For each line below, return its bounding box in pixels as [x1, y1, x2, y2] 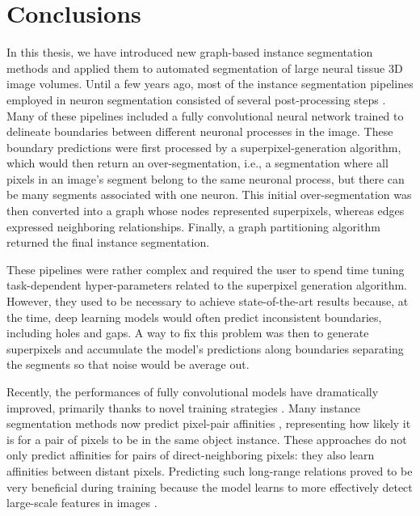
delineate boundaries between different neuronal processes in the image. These [6, 123, 393, 140]
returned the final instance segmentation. [6, 234, 210, 251]
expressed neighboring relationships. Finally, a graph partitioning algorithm [6, 218, 380, 235]
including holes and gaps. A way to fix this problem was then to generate [6, 324, 369, 341]
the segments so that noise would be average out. [6, 356, 250, 373]
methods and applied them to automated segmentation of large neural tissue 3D [6, 59, 403, 76]
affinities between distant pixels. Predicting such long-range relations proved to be [6, 462, 413, 479]
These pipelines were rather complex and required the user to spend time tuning [6, 260, 405, 277]
